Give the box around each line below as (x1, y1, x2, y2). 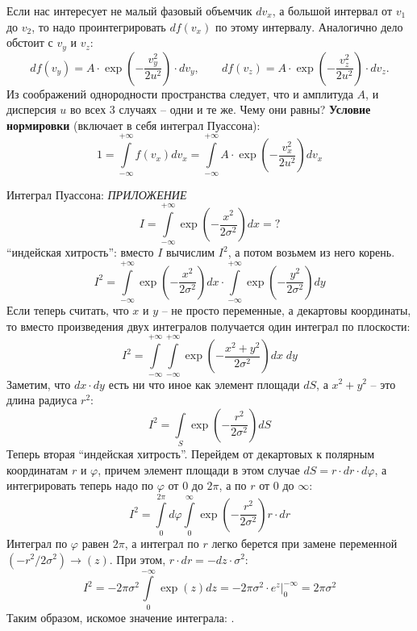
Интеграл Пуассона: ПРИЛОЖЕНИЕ (6, 186, 187, 203)
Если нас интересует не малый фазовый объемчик (6, 2, 252, 19)
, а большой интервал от (272, 2, 393, 19)
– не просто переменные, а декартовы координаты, (161, 302, 411, 319)
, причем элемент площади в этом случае (98, 461, 300, 478)
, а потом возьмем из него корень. (227, 244, 395, 261)
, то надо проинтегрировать (31, 18, 166, 35)
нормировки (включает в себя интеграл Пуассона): (6, 116, 261, 133)
